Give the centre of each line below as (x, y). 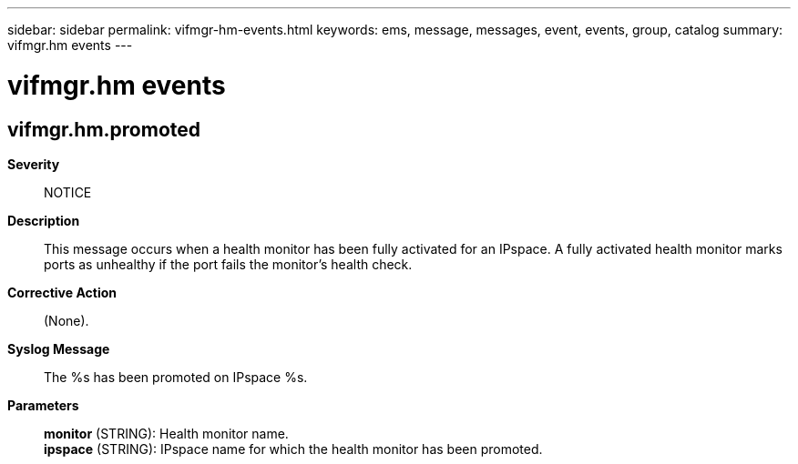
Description (44, 220)
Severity (34, 164)
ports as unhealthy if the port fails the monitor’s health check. (228, 264)
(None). (66, 320)
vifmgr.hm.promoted (104, 129)
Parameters (43, 405)
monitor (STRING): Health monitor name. (166, 433)
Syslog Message (59, 348)
